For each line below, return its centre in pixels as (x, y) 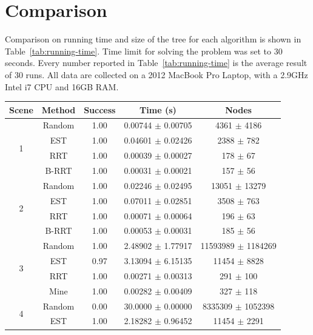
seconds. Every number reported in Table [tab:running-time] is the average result (156, 63)
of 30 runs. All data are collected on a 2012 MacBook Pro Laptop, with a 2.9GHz (156, 74)
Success (100, 109)
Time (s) (158, 109)
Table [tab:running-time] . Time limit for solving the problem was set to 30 (144, 51)
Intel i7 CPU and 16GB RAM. (62, 86)
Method (59, 109)
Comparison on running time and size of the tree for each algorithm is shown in (153, 39)
